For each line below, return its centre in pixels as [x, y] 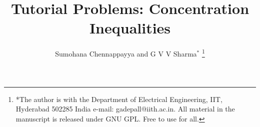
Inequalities [130, 28]
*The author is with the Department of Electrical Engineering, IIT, [119, 99]
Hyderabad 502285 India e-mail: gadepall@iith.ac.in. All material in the [125, 109]
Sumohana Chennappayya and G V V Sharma [126, 53]
